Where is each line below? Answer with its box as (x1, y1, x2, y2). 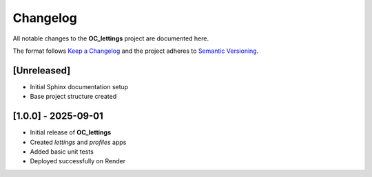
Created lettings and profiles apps (30, 138, 127, 146)
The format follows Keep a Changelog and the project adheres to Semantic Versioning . (12, 47, 259, 55)
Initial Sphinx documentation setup (30, 82, 129, 91)
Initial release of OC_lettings (30, 128, 112, 137)
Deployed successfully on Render (30, 157, 126, 165)
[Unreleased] (12, 64, 71, 76)
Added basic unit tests (30, 147, 94, 156)
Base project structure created (30, 93, 117, 101)
